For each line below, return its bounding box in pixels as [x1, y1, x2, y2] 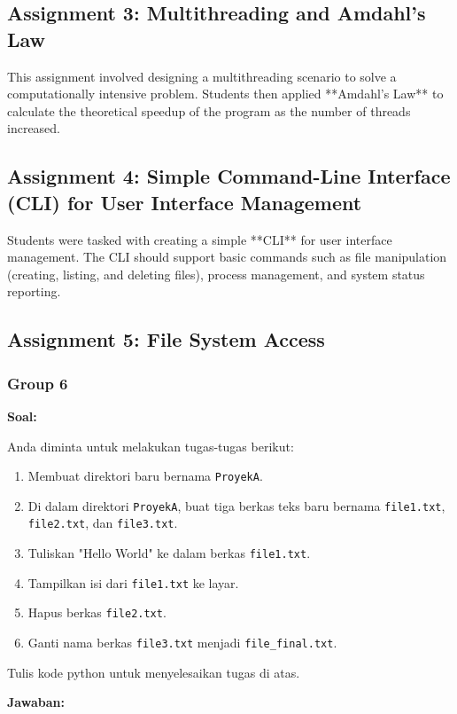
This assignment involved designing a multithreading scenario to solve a [7, 67, 397, 85]
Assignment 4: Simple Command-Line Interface [7, 162, 451, 190]
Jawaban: [7, 693, 65, 711]
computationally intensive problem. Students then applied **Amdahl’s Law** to [7, 84, 444, 103]
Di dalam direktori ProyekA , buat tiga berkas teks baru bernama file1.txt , [27, 496, 445, 514]
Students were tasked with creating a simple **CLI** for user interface [7, 230, 392, 248]
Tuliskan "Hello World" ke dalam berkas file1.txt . [27, 544, 311, 562]
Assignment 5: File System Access [7, 326, 325, 353]
